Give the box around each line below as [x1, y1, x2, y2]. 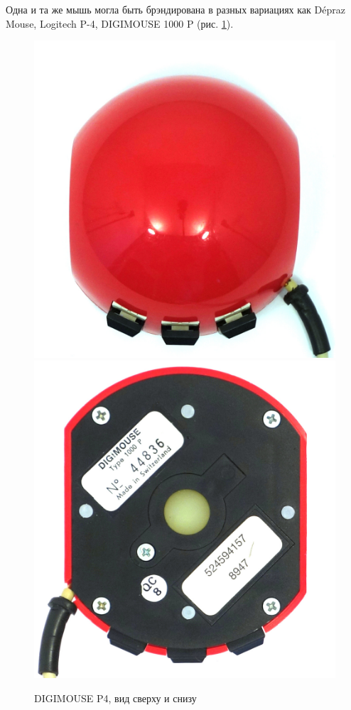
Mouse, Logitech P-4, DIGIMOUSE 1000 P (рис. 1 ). [6, 16, 234, 31]
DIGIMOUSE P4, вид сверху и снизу [34, 690, 197, 705]
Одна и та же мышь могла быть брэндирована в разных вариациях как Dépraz [6, 2, 345, 16]
